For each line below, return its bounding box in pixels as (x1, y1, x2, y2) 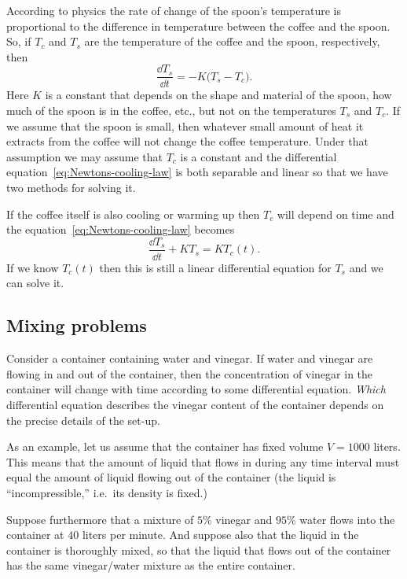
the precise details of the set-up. (6, 411, 160, 428)
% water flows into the (286, 511, 395, 527)
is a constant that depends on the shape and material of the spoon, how (45, 87, 392, 103)
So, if (6, 33, 31, 50)
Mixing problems (6, 313, 147, 337)
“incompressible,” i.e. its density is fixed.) (6, 484, 207, 500)
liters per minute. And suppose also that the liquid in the (82, 526, 359, 543)
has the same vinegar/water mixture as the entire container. (6, 557, 295, 573)
